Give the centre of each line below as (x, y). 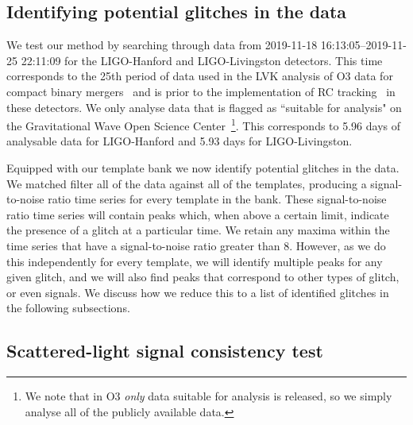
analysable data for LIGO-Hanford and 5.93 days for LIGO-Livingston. (179, 141)
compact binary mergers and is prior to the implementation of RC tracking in (201, 91)
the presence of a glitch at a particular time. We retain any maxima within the (198, 230)
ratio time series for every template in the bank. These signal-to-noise (217, 199)
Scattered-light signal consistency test (165, 351)
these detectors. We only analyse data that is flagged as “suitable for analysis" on (204, 107)
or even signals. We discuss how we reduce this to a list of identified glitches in (198, 292)
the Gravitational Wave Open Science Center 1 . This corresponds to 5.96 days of (204, 124)
